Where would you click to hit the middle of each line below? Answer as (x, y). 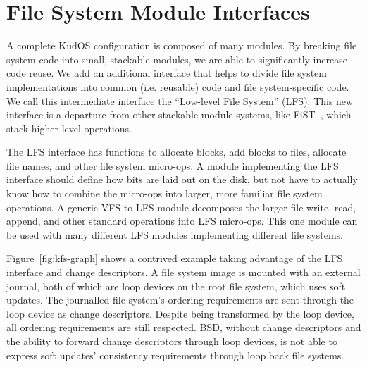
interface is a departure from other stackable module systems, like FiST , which (179, 114)
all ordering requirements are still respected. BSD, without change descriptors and (184, 327)
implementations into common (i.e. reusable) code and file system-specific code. (178, 86)
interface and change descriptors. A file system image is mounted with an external (183, 272)
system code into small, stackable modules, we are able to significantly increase (177, 59)
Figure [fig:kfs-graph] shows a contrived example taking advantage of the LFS (175, 258)
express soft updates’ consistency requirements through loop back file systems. (175, 355)
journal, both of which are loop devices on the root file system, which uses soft (176, 286)
